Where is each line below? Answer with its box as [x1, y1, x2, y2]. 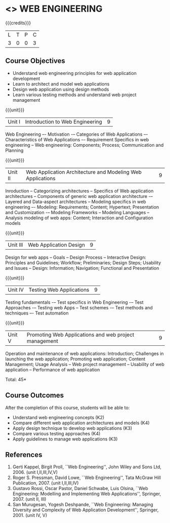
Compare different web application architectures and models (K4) [12, 420, 150, 426]
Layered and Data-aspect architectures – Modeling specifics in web [5, 198, 146, 205]
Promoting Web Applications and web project [27, 331, 135, 338]
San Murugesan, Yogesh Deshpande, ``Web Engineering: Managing [12, 502, 153, 508]
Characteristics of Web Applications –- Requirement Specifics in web [5, 136, 149, 142]
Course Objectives [5, 57, 66, 65]
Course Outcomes [5, 391, 64, 400]
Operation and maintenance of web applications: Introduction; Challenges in [5, 350, 164, 356]
